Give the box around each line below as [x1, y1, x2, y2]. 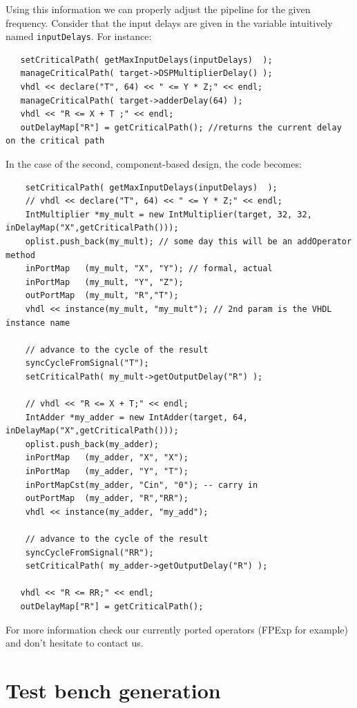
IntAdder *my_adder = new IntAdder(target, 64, [25, 412, 248, 422]
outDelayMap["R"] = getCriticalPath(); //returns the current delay [20, 122, 342, 132]
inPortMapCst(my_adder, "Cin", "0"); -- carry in [25, 480, 258, 490]
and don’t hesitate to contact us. [6, 636, 144, 650]
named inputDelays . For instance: [6, 29, 152, 43]
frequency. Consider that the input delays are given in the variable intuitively [6, 15, 333, 30]
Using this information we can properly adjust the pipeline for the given [6, 2, 311, 16]
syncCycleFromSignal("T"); [25, 358, 149, 368]
